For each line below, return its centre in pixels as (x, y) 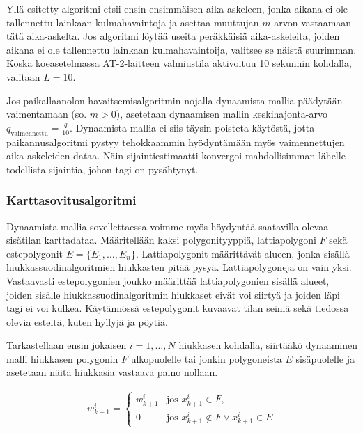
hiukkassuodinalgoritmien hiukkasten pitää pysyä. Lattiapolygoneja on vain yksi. (179, 267)
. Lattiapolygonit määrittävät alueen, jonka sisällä (242, 253)
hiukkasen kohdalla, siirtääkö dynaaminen (268, 345)
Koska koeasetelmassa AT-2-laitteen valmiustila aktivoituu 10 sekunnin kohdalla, (179, 63)
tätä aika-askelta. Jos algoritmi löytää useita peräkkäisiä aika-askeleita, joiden (173, 36)
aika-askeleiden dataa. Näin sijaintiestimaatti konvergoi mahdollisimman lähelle (176, 156)
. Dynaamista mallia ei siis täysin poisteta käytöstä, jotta (192, 127)
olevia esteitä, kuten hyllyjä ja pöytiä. (87, 321)
